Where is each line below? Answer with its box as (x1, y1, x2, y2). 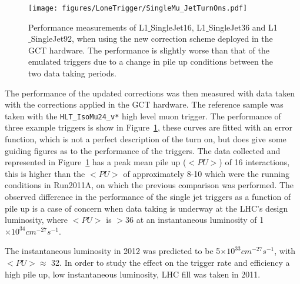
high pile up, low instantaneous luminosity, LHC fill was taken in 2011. (5, 268, 261, 280)
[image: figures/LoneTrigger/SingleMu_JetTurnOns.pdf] (28, 4, 248, 12)
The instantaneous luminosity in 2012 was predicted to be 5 (5, 245, 221, 257)
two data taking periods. (28, 67, 116, 79)
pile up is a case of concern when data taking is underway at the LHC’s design (5, 202, 288, 214)
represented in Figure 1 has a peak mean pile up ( (5, 156, 186, 168)
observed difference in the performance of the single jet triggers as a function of (5, 191, 291, 203)
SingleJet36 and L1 (208, 21, 278, 33)
